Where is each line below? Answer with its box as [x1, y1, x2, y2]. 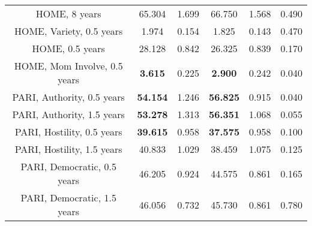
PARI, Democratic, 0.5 [20, 159, 116, 173]
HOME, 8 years [35, 7, 101, 20]
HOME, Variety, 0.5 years [14, 24, 123, 38]
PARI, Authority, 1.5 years [12, 107, 125, 121]
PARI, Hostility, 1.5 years [14, 142, 122, 156]
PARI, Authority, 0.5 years [12, 90, 125, 104]
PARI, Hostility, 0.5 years [14, 125, 122, 138]
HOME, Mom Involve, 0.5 [14, 59, 123, 73]
